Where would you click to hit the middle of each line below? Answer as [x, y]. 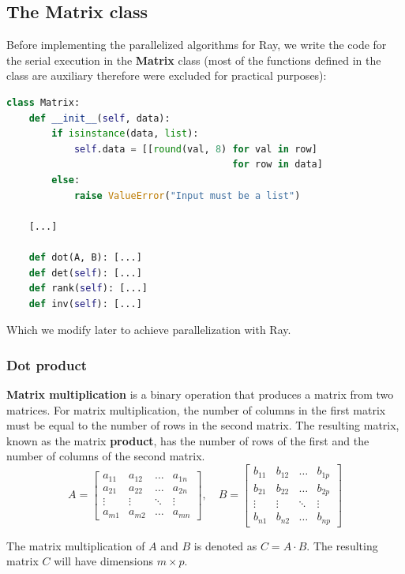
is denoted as [225, 545]
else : [66, 180]
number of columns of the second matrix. [106, 456]
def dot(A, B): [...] [85, 257]
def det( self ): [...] [85, 273]
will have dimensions [103, 561]
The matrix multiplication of [76, 545]
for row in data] [277, 165]
